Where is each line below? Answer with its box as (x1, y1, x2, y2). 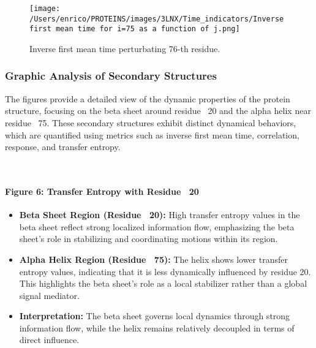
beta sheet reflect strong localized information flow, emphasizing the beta (19, 220, 295, 233)
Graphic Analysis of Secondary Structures (5, 68, 217, 83)
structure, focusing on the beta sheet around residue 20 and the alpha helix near (5, 104, 311, 117)
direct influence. (19, 333, 80, 346)
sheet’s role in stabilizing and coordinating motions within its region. (19, 232, 278, 245)
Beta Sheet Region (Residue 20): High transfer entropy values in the (19, 208, 300, 221)
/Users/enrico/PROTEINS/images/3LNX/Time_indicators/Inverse (29, 14, 284, 23)
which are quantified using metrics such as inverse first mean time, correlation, (5, 128, 299, 141)
